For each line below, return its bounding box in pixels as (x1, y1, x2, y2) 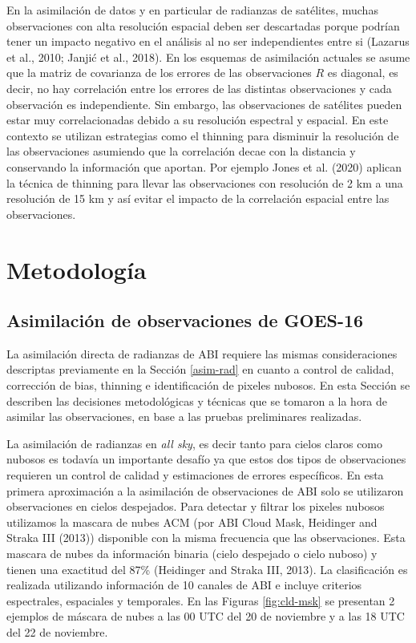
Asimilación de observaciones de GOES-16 (6, 308, 364, 333)
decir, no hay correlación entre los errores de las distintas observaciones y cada (6, 79, 392, 96)
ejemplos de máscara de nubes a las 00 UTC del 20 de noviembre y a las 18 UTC (6, 608, 405, 625)
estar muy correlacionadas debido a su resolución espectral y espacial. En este (6, 111, 389, 128)
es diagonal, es (327, 64, 398, 81)
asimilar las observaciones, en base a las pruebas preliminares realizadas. (6, 408, 362, 425)
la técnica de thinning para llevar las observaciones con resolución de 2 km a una (6, 174, 403, 191)
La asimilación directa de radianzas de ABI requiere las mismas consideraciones (6, 345, 398, 362)
